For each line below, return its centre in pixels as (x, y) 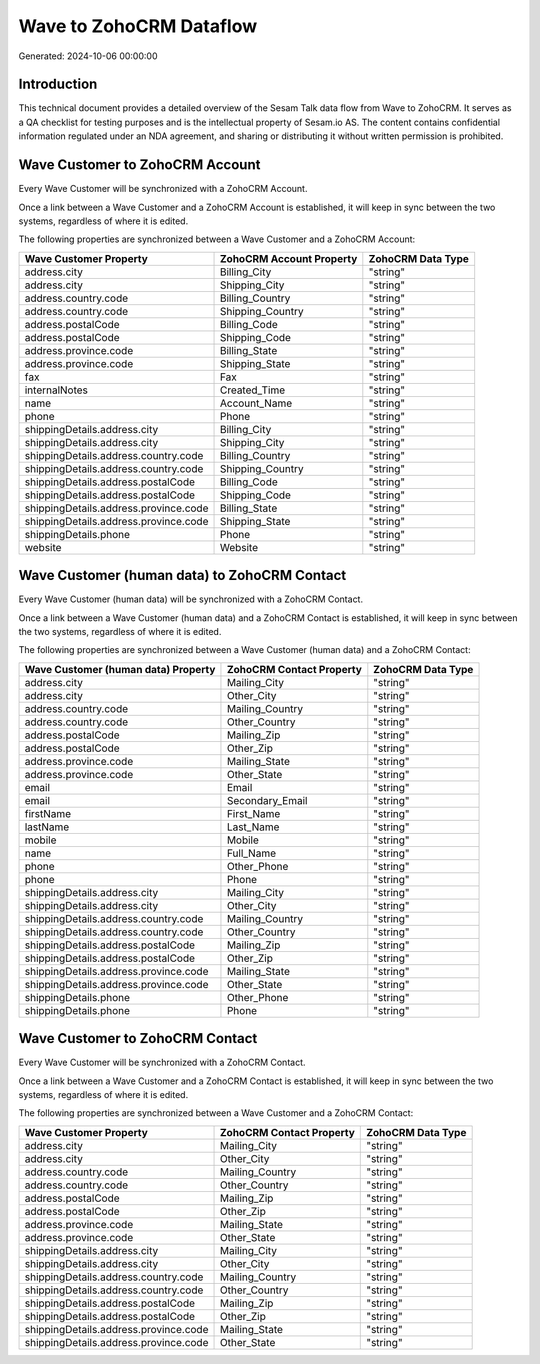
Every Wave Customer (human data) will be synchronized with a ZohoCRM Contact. (191, 599)
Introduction (58, 84)
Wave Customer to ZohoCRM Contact (138, 1038)
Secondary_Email (267, 800)
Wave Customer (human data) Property (120, 669)
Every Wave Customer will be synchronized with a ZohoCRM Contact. (162, 1062)
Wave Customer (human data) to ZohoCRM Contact (182, 575)
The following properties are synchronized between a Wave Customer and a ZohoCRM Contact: (216, 1113)
